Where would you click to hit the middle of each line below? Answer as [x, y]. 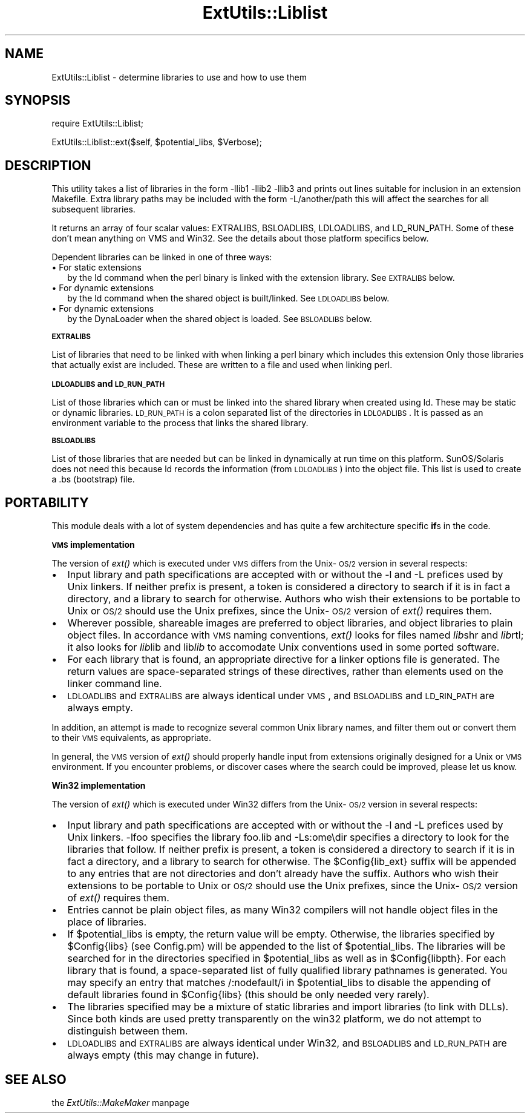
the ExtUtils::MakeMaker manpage [120, 1102]
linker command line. [115, 684]
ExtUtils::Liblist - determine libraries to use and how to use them [179, 77]
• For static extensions [97, 268]
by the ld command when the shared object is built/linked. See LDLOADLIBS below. [228, 298]
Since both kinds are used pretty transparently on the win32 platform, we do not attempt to [274, 1019]
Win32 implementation [99, 786]
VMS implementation [93, 545]
